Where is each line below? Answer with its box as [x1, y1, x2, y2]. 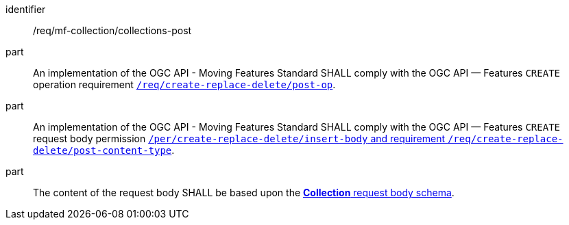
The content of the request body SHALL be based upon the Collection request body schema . [33, 187, 455, 198]
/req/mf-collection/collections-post [33, 25, 192, 36]
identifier [5, 3, 46, 15]
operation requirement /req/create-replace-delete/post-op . [33, 79, 336, 90]
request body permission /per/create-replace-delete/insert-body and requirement [33, 133, 445, 144]
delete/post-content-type [33, 145, 172, 156]
